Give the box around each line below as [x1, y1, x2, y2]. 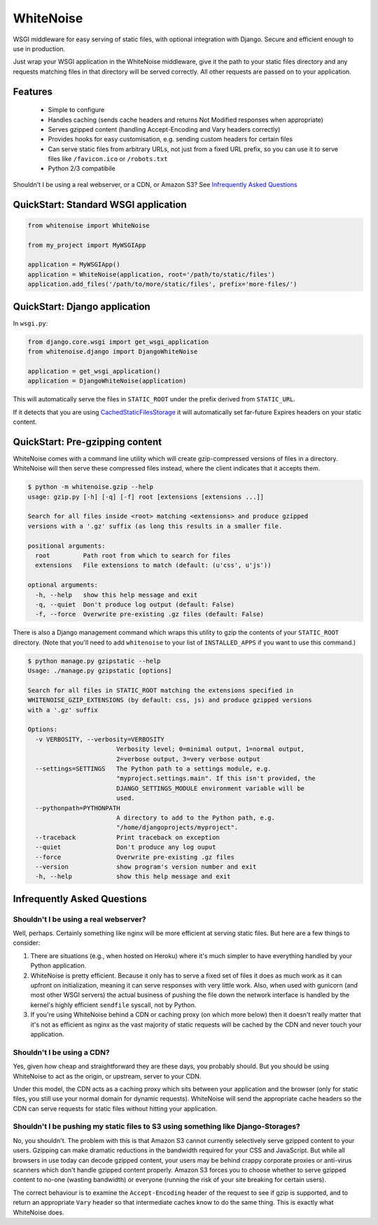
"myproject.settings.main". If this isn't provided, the [115, 775, 316, 782]
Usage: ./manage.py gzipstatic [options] [27, 667, 172, 675]
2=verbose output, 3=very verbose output [115, 755, 260, 763]
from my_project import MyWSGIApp [27, 241, 146, 249]
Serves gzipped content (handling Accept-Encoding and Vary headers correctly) [48, 125, 281, 133]
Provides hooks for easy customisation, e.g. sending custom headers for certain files [48, 135, 293, 144]
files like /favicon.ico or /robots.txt [48, 155, 168, 163]
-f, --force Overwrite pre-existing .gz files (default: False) [35, 610, 265, 618]
